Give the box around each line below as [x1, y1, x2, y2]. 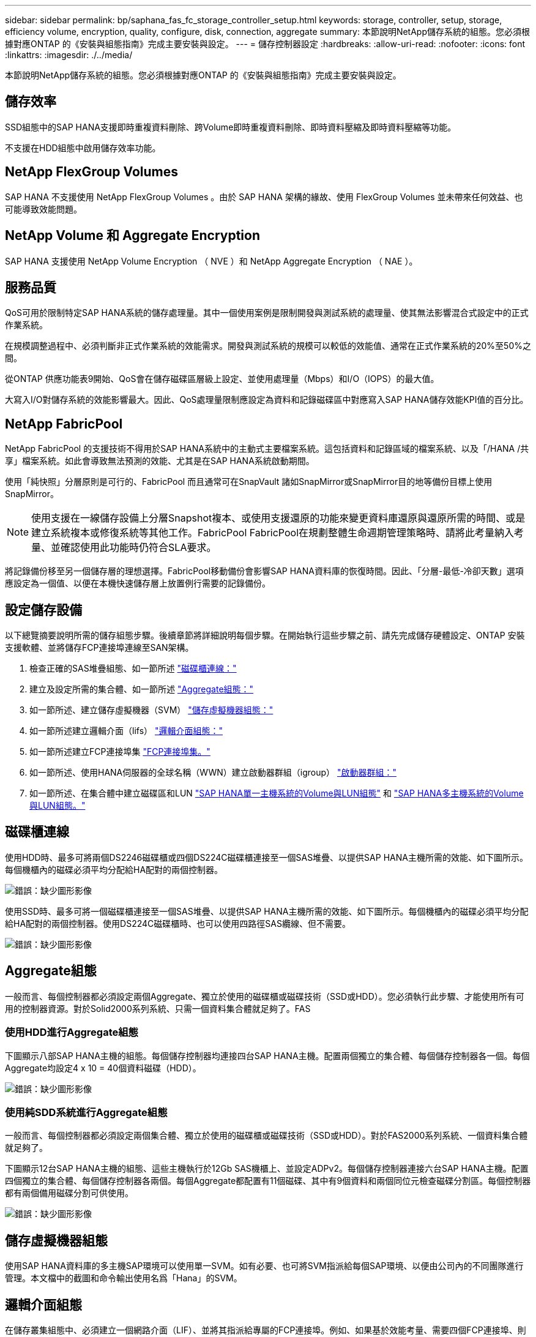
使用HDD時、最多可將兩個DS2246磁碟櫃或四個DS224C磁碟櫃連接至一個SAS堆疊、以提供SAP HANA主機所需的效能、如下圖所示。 [5, 852, 528, 863]
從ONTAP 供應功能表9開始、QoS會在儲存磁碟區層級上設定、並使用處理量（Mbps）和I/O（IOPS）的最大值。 [5, 373, 439, 384]
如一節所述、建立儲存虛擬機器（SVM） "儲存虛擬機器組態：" [29, 705, 274, 716]
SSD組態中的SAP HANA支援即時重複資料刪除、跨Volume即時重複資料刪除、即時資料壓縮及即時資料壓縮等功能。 [5, 121, 456, 132]
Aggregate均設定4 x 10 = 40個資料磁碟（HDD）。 [5, 1062, 201, 1073]
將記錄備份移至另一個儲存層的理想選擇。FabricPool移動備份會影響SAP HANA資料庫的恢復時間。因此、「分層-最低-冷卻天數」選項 [5, 566, 524, 577]
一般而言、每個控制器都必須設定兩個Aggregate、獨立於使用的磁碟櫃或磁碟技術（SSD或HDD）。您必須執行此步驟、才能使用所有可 [5, 991, 524, 1002]
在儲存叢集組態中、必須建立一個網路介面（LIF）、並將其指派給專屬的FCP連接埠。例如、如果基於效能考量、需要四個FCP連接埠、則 [5, 1324, 526, 1335]
